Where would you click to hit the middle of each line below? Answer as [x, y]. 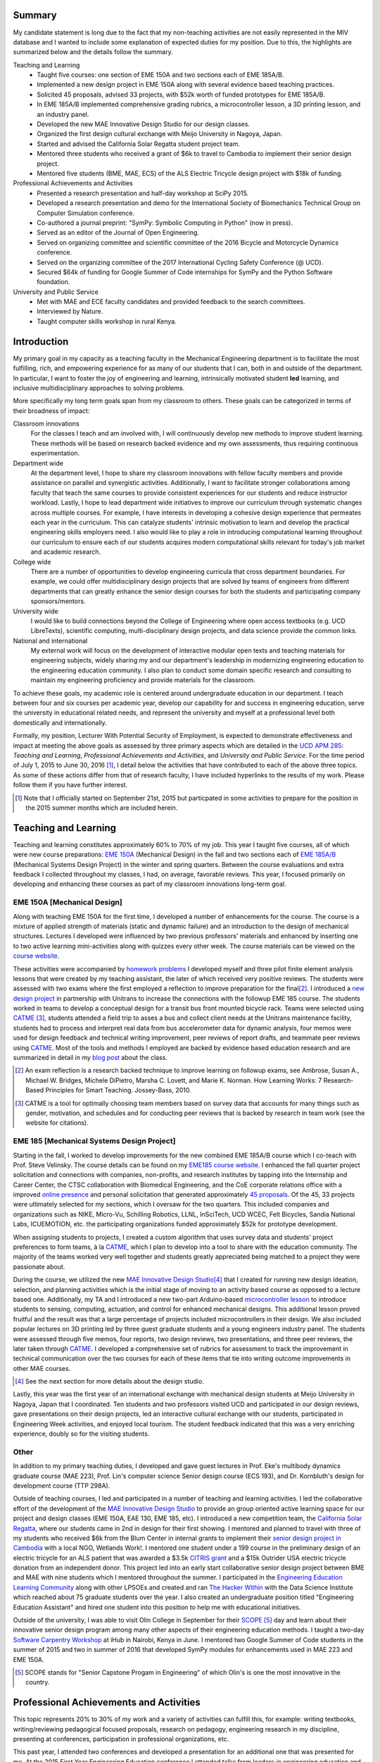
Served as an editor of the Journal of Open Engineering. [118, 233]
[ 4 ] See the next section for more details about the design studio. [109, 1381]
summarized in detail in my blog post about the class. [90, 1058]
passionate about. [39, 1267]
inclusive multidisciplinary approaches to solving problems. [99, 388]
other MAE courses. [42, 1368]
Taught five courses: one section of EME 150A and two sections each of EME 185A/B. [160, 75]
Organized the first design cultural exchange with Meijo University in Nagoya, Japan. [160, 134]
